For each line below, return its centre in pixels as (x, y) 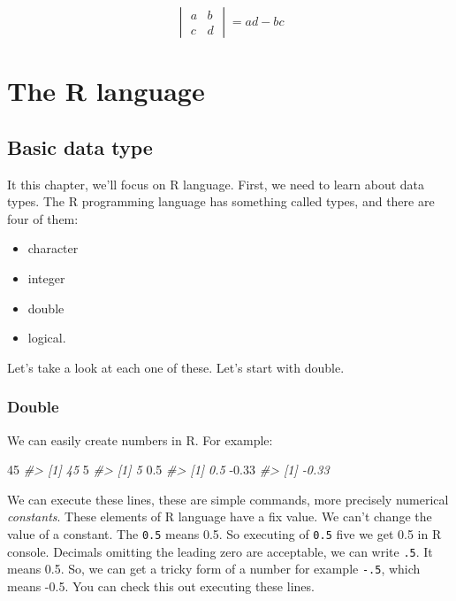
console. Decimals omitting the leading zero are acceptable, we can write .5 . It (220, 551)
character (53, 248)
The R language (106, 91)
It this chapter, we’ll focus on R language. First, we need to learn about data (216, 184)
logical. (47, 338)
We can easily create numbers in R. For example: (140, 439)
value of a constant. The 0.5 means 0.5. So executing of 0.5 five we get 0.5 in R (224, 533)
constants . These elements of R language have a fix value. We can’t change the (220, 516)
